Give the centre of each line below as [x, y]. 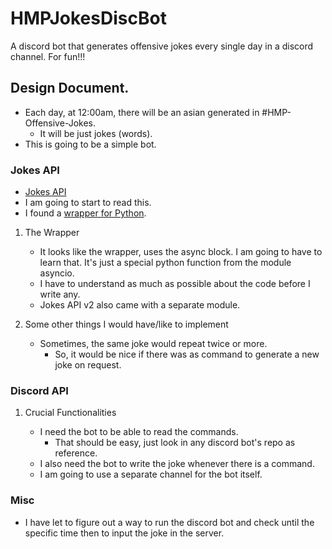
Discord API [39, 390]
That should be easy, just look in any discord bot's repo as [175, 443]
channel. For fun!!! [48, 56]
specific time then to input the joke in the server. [124, 533]
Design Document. [70, 88]
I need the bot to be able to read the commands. [139, 432]
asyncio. [57, 273]
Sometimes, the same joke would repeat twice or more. [153, 344]
